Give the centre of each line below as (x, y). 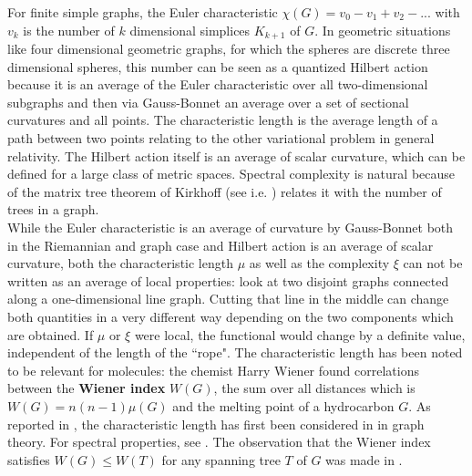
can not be (433, 263)
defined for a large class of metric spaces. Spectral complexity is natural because (231, 174)
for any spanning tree (221, 459)
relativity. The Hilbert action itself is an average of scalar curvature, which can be (236, 155)
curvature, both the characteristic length (120, 263)
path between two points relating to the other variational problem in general (221, 138)
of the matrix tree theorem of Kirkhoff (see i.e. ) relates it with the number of (225, 191)
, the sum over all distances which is (314, 388)
